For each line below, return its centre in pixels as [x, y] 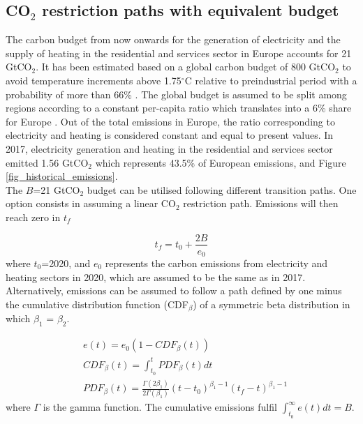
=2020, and [66, 263]
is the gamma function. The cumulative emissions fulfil [160, 407]
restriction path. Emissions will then [261, 203]
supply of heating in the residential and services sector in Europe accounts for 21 [179, 53]
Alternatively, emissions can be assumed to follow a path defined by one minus [174, 290]
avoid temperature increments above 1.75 [94, 80]
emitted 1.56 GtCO [47, 162]
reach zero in [33, 217]
